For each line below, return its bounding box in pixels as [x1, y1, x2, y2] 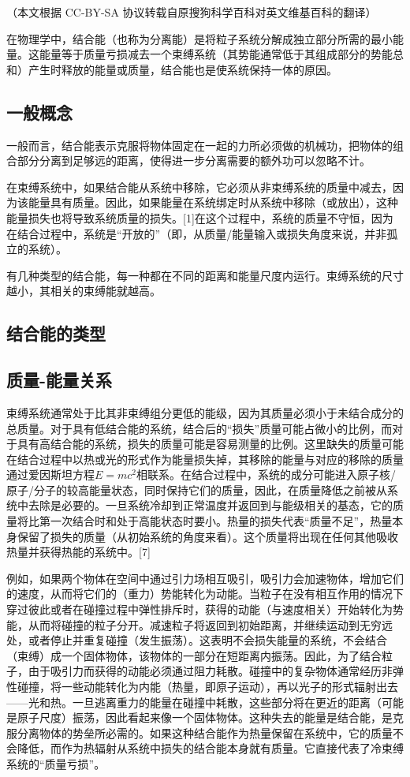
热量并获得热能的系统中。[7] [6, 544, 151, 560]
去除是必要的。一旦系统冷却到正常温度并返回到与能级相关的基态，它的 [28, 497, 393, 514]
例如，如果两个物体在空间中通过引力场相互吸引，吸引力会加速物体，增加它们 [6, 570, 404, 586]
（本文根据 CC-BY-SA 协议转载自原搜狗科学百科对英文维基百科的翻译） [6, 4, 377, 20]
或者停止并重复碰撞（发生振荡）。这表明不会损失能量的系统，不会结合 [28, 632, 387, 648]
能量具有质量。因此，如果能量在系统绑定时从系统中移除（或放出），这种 [28, 194, 398, 211]
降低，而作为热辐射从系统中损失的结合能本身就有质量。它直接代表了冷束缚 [17, 740, 404, 756]
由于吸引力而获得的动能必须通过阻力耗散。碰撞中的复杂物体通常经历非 [28, 663, 393, 679]
